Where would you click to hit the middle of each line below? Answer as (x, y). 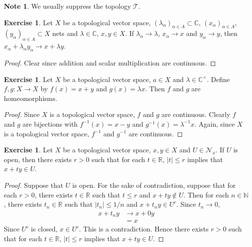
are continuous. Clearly (196, 114)
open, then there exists (38, 159)
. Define (218, 79)
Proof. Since (22, 114)
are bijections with (50, 123)
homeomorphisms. (31, 98)
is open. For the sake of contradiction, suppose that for (154, 185)
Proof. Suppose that (34, 185)
